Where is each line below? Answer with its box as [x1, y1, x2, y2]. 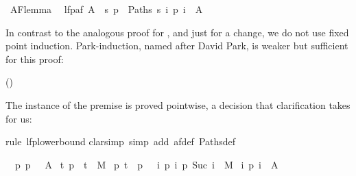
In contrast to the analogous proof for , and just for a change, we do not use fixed [5, 25, 349, 39]
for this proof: [5, 51, 64, 66]
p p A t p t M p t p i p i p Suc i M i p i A [14, 157, 278, 171]
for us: [5, 111, 32, 125]
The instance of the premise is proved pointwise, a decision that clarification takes [5, 97, 351, 112]
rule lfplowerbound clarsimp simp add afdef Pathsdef [5, 134, 236, 149]
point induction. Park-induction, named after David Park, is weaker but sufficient [5, 38, 348, 53]
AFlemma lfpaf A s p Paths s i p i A [10, 2, 203, 16]
